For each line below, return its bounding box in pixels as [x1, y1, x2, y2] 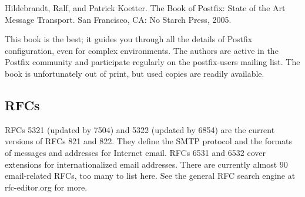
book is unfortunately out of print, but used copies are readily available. [5, 67, 264, 79]
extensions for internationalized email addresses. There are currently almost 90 [5, 158, 288, 170]
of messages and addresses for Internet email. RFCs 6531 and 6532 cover [5, 146, 266, 158]
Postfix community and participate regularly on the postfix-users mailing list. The [5, 56, 300, 68]
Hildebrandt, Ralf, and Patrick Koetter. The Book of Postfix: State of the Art [5, 2, 286, 13]
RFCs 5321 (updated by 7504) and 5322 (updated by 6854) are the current [5, 123, 275, 135]
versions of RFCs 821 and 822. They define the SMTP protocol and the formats [5, 135, 293, 147]
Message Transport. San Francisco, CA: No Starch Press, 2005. [5, 13, 232, 25]
